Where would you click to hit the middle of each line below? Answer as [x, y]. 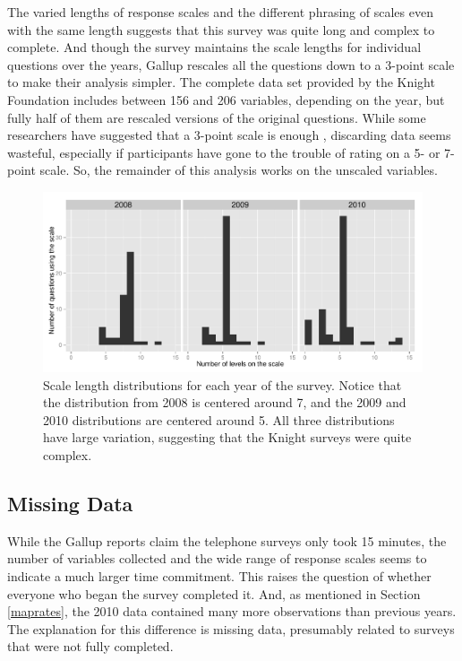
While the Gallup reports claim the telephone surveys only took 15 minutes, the [227, 540]
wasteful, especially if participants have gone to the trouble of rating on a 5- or [224, 152]
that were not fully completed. [90, 646]
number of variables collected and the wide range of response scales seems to [217, 558]
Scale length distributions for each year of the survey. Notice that [222, 384]
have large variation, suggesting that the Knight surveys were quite [227, 437]
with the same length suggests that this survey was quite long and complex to [221, 29]
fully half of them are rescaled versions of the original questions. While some [217, 117]
